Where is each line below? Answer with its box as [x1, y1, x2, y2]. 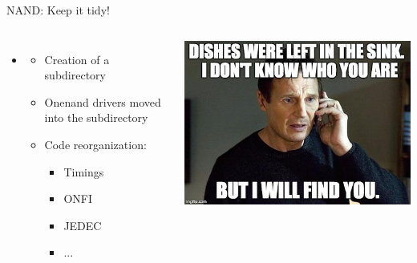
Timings [63, 163, 104, 180]
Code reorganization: [44, 136, 147, 152]
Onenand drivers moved [44, 93, 161, 110]
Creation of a [44, 51, 110, 67]
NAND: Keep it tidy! [6, 2, 110, 18]
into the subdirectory [44, 109, 148, 126]
